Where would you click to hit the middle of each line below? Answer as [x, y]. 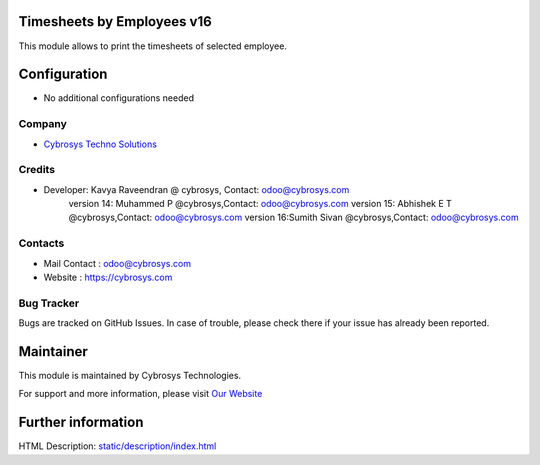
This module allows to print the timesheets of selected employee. [152, 46]
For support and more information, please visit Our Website [140, 394]
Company [42, 124]
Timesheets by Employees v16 [115, 21]
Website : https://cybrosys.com [108, 277]
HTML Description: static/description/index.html [117, 446]
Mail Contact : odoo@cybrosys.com [117, 263]
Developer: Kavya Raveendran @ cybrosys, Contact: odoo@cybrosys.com [196, 189]
